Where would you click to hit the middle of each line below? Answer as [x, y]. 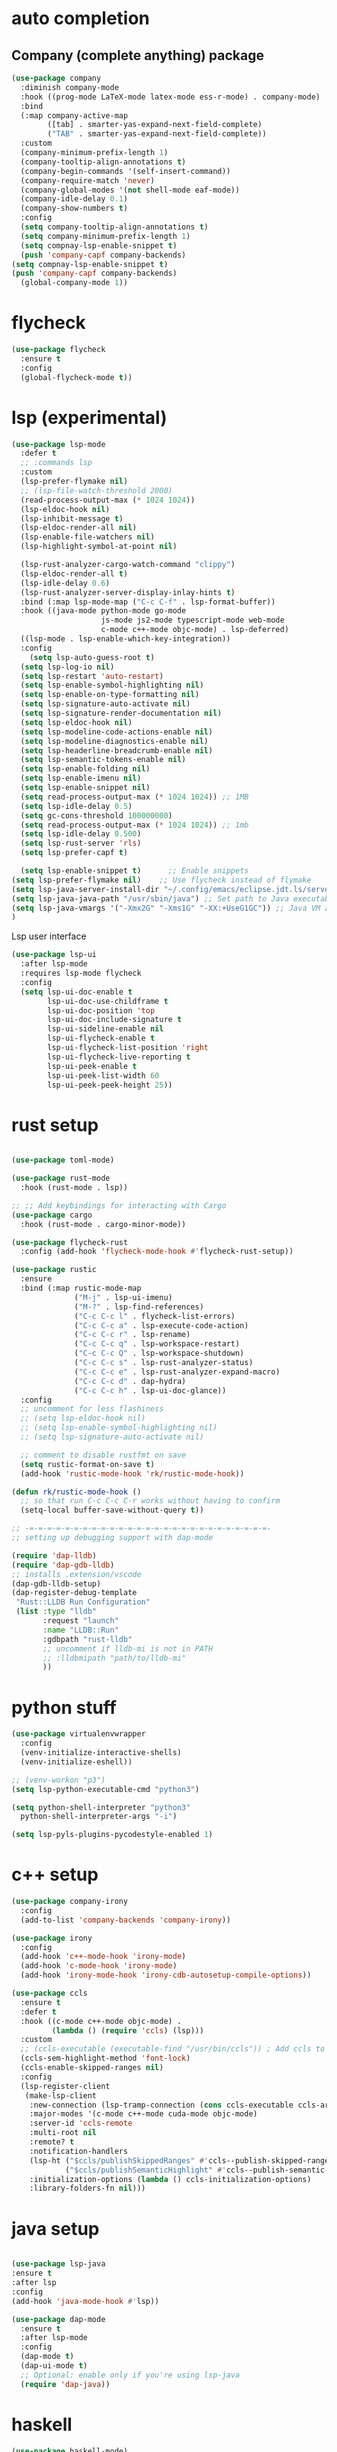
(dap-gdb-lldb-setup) [56, 1583]
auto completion [81, 18]
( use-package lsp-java [58, 2264]
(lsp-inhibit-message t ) [72, 518]
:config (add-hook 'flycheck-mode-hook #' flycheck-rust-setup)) [157, 1252]
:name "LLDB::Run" [80, 1630]
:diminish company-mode [69, 87]
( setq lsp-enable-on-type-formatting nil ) [110, 695]
